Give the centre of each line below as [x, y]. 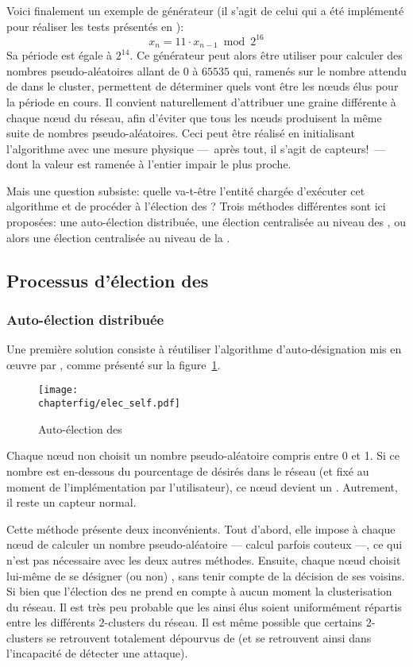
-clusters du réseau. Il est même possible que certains [234, 622]
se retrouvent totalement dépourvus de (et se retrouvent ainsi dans [209, 637]
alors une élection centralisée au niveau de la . [118, 237]
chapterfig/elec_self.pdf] [109, 404]
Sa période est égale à [60, 55]
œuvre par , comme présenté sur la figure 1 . [114, 364]
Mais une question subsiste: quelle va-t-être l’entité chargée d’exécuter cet [186, 190]
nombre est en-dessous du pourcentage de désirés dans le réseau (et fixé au [188, 470]
